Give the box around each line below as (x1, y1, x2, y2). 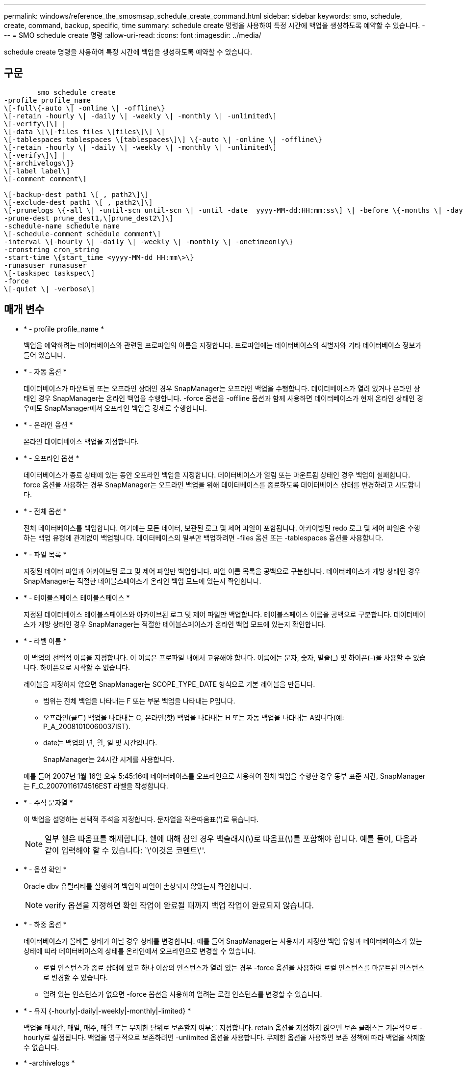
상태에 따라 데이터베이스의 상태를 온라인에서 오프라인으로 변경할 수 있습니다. (24, 946, 256, 955)
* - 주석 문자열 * (24, 798, 73, 807)
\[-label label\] (4, 167, 70, 175)
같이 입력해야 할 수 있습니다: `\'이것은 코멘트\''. (45, 845, 206, 855)
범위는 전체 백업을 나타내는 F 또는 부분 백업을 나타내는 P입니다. (43, 696, 235, 705)
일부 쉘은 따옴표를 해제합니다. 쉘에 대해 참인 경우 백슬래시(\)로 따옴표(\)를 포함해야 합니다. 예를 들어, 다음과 (45, 833, 417, 844)
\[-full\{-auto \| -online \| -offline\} (4, 104, 165, 112)
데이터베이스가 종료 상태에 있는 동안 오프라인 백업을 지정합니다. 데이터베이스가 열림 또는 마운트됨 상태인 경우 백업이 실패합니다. (24, 470, 411, 479)
